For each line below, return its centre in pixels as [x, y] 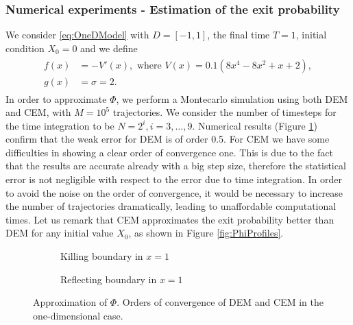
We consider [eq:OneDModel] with [77, 35]
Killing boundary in [102, 256]
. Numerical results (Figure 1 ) [255, 125]
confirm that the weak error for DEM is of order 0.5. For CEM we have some [168, 139]
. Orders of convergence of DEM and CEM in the [220, 302]
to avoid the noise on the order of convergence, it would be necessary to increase [174, 192]
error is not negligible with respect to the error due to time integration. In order [174, 179]
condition [25, 48]
